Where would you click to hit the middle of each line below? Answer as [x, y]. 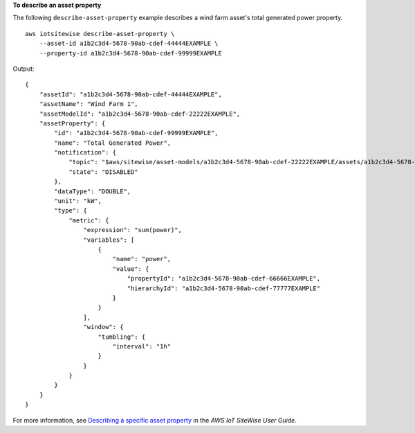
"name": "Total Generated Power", [113, 143]
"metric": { [89, 220]
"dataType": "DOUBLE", [93, 191]
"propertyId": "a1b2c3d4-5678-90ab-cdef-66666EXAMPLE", [224, 279]
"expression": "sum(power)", [133, 230]
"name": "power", [142, 259]
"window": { [103, 327]
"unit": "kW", [78, 201]
